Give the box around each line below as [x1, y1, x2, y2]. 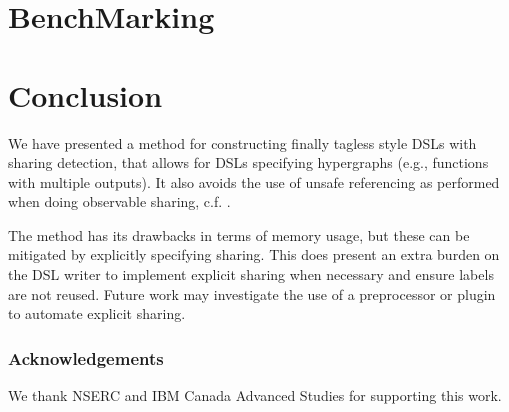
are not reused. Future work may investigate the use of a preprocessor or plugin [8, 283, 496, 304]
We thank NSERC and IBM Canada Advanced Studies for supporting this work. [8, 385, 502, 406]
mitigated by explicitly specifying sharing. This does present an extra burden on [8, 244, 500, 265]
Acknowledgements [8, 345, 164, 370]
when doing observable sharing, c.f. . [8, 191, 231, 212]
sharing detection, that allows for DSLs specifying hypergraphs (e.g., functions [8, 152, 489, 173]
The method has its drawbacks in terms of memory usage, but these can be [8, 224, 470, 245]
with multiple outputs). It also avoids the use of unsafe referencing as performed [8, 171, 500, 192]
